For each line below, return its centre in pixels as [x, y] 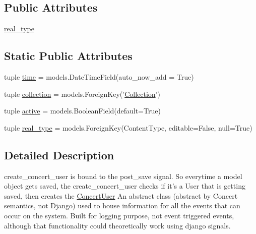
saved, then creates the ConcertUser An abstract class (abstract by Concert [121, 195]
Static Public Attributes [68, 56]
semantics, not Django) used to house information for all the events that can [122, 206]
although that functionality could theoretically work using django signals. [117, 225]
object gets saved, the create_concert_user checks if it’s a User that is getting [125, 186]
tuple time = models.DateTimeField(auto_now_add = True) [99, 77]
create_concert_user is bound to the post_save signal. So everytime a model [123, 176]
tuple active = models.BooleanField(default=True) [82, 111]
